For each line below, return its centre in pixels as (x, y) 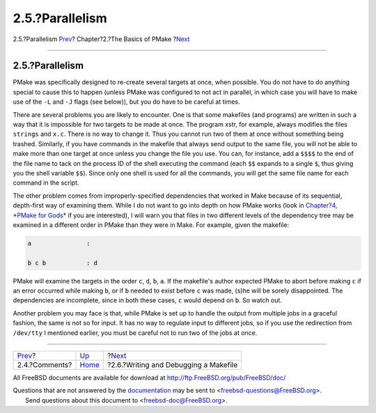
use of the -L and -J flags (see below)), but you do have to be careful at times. (126, 102)
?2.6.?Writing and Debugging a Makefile (172, 365)
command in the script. (46, 183)
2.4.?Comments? (45, 365)
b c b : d (62, 263)
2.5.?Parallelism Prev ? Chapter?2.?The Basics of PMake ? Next (101, 39)
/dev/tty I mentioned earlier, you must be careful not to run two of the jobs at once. (135, 333)
